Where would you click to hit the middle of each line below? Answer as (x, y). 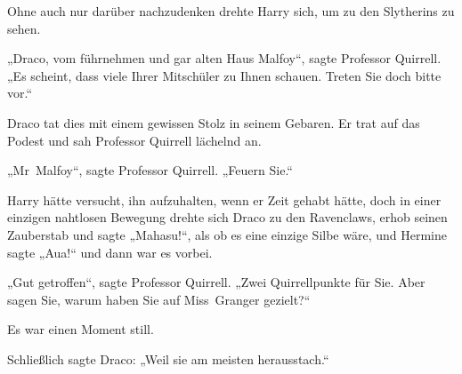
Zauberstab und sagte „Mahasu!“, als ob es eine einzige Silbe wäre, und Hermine (227, 234)
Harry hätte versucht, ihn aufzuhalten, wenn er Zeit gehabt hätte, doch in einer (224, 199)
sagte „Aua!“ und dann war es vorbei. (110, 252)
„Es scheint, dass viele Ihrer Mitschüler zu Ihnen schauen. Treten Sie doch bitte (224, 75)
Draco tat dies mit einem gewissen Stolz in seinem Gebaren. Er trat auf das (214, 122)
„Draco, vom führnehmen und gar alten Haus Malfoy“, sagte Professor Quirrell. (224, 58)
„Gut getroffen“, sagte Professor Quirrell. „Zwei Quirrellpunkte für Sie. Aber (216, 282)
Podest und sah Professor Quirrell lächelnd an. (134, 140)
